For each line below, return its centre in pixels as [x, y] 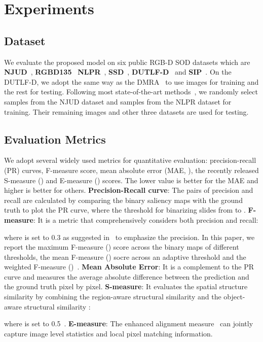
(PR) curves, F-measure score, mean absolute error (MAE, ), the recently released [131, 170]
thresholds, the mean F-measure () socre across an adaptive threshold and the [125, 256]
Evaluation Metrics [55, 139]
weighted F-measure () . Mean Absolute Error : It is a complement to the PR [129, 267]
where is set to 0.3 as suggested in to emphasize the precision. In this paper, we [129, 237]
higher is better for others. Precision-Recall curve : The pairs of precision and [129, 190]
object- [234, 297]
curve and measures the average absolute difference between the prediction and [127, 276]
